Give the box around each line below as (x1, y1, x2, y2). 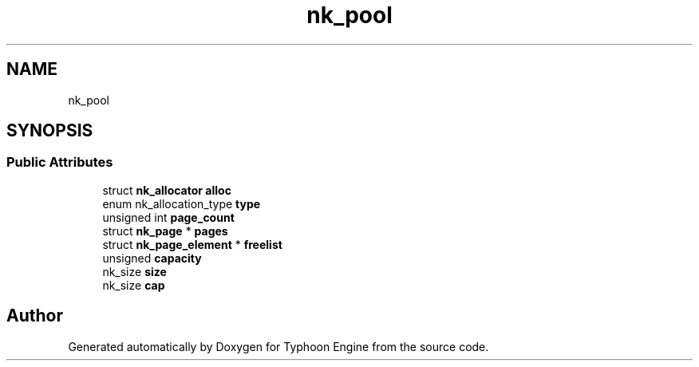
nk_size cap (102, 278, 165, 292)
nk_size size (102, 264, 167, 278)
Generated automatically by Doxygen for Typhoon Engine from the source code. (68, 339, 489, 353)
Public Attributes (6, 154, 113, 171)
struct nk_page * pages (102, 223, 228, 238)
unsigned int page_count (102, 210, 235, 224)
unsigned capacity (102, 251, 202, 265)
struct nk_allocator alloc (102, 183, 231, 197)
